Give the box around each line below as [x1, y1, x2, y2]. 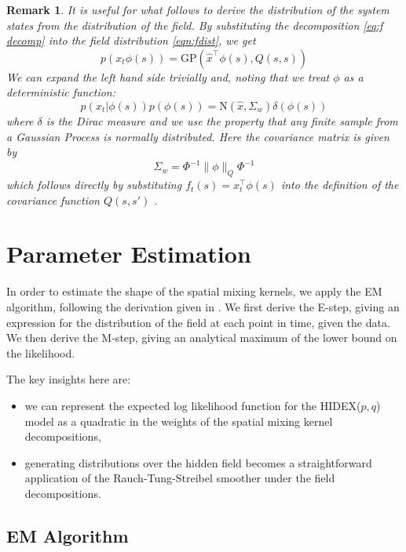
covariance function [6, 191, 100, 208]
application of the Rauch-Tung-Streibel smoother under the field [24, 470, 335, 486]
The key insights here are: [6, 371, 131, 387]
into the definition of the [280, 176, 399, 193]
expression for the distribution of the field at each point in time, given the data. [6, 314, 390, 330]
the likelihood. [6, 344, 75, 361]
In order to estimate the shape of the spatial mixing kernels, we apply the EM [6, 283, 382, 300]
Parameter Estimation [6, 238, 251, 270]
